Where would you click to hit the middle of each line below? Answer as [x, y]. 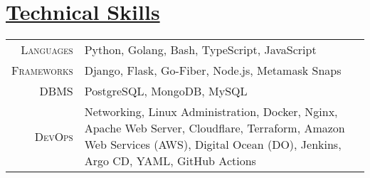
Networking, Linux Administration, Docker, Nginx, [211, 112]
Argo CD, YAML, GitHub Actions [170, 161]
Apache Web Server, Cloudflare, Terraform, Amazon [215, 128]
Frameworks [42, 70]
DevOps [54, 136]
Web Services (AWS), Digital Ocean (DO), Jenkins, [213, 145]
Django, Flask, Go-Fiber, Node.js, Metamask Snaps [213, 70]
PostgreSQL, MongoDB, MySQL [166, 91]
